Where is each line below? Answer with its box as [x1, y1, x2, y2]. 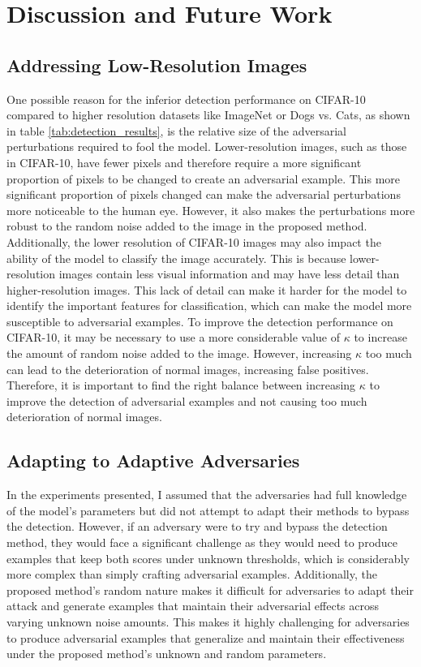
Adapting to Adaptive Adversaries [6, 448, 300, 473]
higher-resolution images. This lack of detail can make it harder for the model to [6, 281, 407, 298]
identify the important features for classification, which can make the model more [6, 297, 412, 314]
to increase [354, 329, 407, 346]
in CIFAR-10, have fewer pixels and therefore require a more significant [6, 153, 362, 170]
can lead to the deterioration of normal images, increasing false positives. [6, 360, 369, 377]
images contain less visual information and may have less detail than [58, 265, 400, 282]
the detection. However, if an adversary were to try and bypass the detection [6, 518, 388, 535]
